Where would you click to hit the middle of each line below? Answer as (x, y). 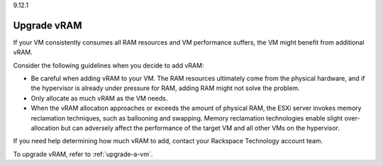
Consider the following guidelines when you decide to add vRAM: (109, 65)
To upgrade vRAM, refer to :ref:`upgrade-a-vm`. (83, 154)
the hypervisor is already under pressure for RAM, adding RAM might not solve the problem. (166, 88)
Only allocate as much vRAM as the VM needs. (99, 98)
